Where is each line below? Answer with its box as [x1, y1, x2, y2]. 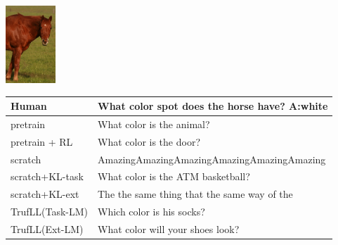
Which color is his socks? [98, 204, 205, 219]
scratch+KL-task [11, 169, 84, 184]
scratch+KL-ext [11, 187, 79, 201]
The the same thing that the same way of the [98, 187, 293, 201]
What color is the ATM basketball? [98, 169, 250, 184]
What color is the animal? [98, 116, 210, 131]
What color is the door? [98, 134, 200, 149]
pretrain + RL [11, 134, 73, 149]
